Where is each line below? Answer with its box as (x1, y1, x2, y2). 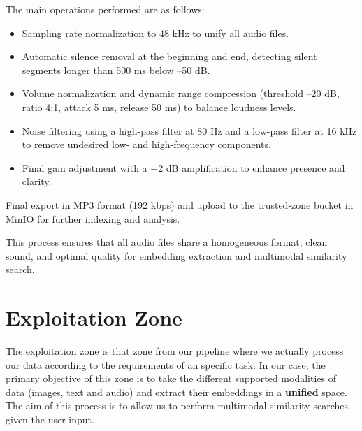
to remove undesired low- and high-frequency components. (22, 137, 271, 152)
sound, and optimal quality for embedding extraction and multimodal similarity (6, 248, 347, 263)
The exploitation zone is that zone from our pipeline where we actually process (6, 344, 344, 358)
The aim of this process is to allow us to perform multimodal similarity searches (6, 398, 348, 413)
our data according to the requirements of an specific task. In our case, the (6, 357, 326, 372)
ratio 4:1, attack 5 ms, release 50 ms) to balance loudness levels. (22, 99, 296, 114)
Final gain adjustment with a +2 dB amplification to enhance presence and (22, 160, 345, 175)
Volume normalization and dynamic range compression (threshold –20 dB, (22, 86, 340, 101)
